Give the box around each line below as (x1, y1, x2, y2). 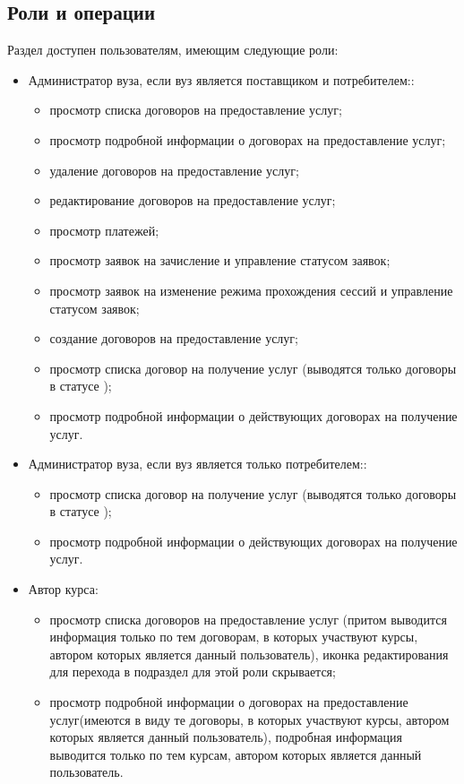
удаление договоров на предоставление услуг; (49, 160, 299, 179)
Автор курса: (28, 580, 99, 599)
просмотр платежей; (49, 220, 159, 239)
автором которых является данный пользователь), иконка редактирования (49, 644, 449, 663)
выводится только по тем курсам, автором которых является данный (49, 745, 422, 763)
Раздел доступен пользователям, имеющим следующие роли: (7, 40, 339, 59)
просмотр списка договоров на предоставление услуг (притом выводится (49, 609, 447, 628)
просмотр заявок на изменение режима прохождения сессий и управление (49, 280, 453, 299)
